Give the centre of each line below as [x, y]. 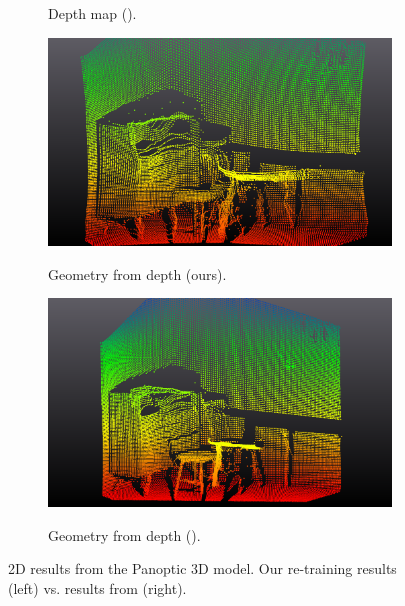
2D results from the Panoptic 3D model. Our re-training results [202, 568]
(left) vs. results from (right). [97, 587]
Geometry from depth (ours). [137, 273]
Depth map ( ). [92, 13]
